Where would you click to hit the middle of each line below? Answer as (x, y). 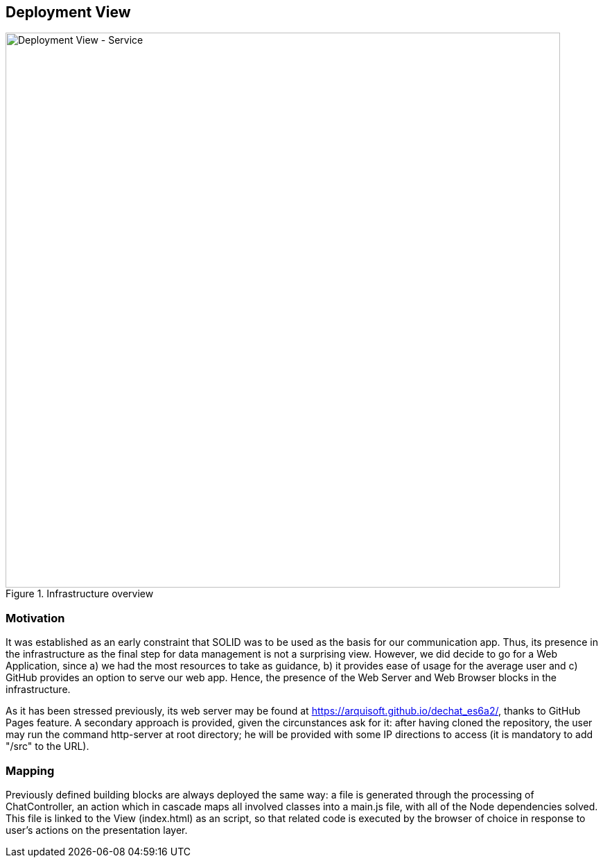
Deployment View (68, 12)
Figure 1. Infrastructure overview (80, 594)
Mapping (30, 770)
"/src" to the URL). (47, 746)
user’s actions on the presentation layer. (97, 830)
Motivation (35, 618)
